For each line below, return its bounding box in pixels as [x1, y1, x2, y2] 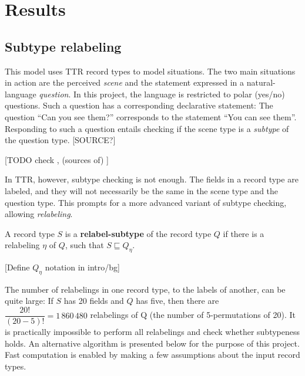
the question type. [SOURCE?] [5, 134, 116, 146]
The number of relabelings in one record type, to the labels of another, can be [5, 283, 286, 295]
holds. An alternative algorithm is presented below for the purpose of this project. [5, 337, 300, 349]
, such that [65, 239, 104, 251]
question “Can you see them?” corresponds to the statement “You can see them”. [5, 110, 297, 123]
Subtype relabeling [5, 37, 122, 55]
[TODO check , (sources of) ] [5, 153, 109, 165]
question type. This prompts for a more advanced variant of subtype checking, [5, 196, 287, 208]
